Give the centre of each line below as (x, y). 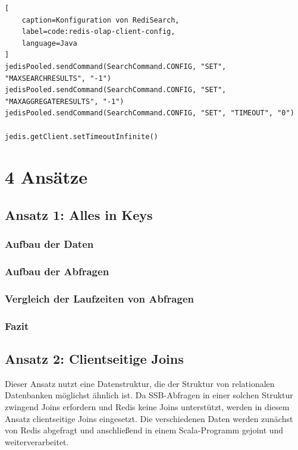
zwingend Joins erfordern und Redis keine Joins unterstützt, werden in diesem (147, 407)
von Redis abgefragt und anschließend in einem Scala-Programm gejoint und (144, 430)
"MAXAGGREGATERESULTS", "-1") (65, 101)
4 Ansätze (46, 177)
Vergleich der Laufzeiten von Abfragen (99, 298)
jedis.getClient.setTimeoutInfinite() (81, 136)
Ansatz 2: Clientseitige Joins (94, 359)
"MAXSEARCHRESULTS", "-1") (58, 78)
